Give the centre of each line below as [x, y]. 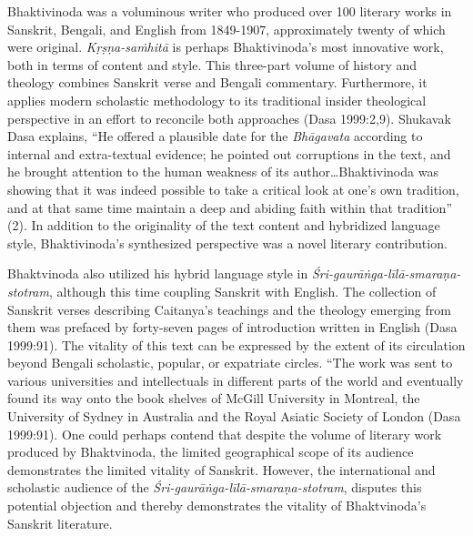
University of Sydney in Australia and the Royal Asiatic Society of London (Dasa [234, 416]
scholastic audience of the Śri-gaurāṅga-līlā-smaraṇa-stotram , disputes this [215, 487]
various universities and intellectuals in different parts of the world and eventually [236, 380]
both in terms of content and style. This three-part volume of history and [212, 64]
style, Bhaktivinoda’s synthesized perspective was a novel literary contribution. [227, 243]
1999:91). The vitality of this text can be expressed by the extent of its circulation [236, 344]
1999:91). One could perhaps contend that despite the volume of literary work [225, 434]
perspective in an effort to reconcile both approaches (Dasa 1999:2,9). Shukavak [229, 118]
